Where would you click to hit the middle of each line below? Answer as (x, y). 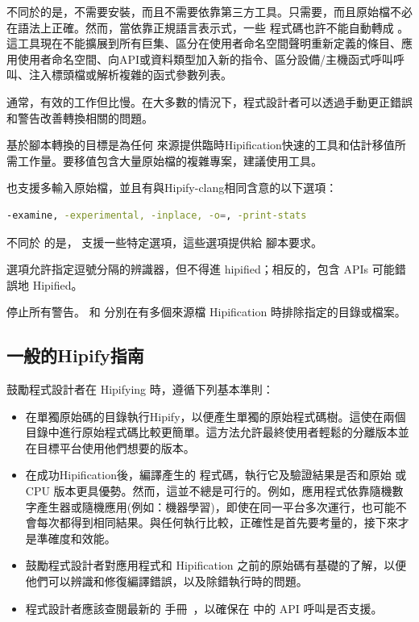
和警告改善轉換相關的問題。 (80, 117)
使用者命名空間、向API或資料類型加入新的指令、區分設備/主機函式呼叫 (205, 58)
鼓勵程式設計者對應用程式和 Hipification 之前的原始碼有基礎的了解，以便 (216, 565)
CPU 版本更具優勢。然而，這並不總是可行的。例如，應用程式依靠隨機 (209, 491)
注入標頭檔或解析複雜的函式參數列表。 (130, 75)
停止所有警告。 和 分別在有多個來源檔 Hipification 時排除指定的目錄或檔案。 (206, 312)
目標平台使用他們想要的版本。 (116, 447)
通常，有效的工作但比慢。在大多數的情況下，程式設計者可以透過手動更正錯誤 (209, 101)
